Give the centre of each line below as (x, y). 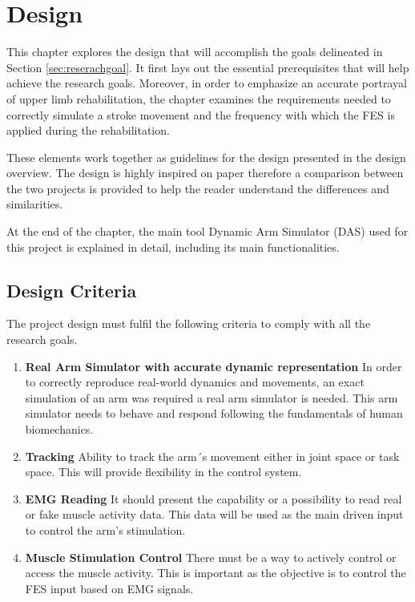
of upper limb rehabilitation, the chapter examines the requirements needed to (199, 98)
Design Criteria (72, 290)
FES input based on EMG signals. (109, 588)
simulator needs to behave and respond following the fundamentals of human (214, 413)
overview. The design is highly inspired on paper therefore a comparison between (205, 173)
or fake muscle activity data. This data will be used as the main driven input (214, 514)
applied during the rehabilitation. (88, 130)
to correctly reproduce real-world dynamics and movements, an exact (195, 382)
